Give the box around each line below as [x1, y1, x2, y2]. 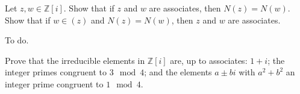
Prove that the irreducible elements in [5, 54, 145, 66]
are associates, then [149, 2, 221, 14]
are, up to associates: [170, 54, 248, 66]
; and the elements [144, 66, 212, 78]
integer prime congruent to [5, 77, 104, 90]
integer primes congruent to [5, 66, 107, 78]
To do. [5, 34, 29, 46]
